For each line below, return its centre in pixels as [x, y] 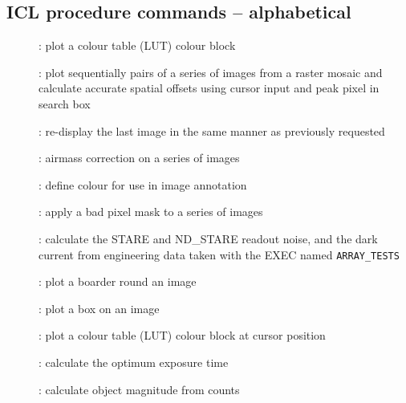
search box [65, 103]
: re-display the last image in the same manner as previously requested [212, 130]
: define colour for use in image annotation [143, 184]
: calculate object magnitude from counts [139, 389]
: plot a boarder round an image [118, 281]
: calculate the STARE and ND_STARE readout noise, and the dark [208, 238]
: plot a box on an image [99, 308]
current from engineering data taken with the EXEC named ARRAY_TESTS [219, 254]
